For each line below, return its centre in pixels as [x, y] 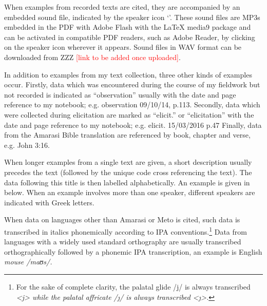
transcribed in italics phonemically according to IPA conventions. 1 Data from [126, 231]
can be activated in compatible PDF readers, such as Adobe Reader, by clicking [130, 37]
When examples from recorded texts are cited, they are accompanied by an [122, 7]
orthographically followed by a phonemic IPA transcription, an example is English [133, 251]
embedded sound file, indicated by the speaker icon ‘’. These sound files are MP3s [132, 17]
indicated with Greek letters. [49, 202]
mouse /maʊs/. [28, 262]
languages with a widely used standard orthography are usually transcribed [123, 242]
